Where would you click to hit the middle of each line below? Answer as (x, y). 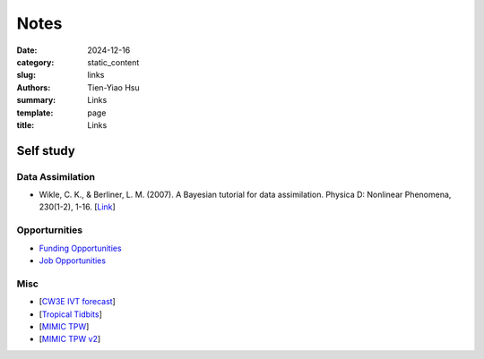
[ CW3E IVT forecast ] (77, 302)
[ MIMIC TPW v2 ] (70, 339)
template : (35, 113)
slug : (26, 75)
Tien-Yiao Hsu (113, 87)
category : (35, 62)
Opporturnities (50, 230)
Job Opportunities (73, 261)
